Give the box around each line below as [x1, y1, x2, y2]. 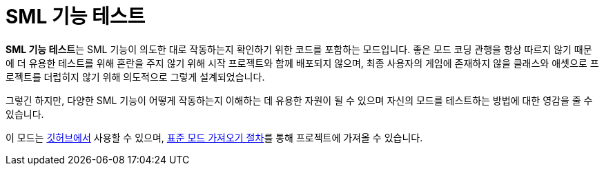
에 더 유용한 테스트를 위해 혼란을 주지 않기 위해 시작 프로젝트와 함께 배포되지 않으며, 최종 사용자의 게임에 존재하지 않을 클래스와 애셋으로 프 [6, 57, 599, 69]
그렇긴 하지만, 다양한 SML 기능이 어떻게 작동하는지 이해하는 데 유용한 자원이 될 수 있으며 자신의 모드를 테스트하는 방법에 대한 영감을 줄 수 [6, 94, 593, 106]
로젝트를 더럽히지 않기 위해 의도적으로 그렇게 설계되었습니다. [6, 70, 265, 83]
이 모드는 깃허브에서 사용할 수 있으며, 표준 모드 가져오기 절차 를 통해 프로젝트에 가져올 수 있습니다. [6, 131, 423, 143]
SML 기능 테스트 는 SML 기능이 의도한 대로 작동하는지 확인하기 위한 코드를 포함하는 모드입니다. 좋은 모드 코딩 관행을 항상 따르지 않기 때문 [6, 43, 592, 55]
